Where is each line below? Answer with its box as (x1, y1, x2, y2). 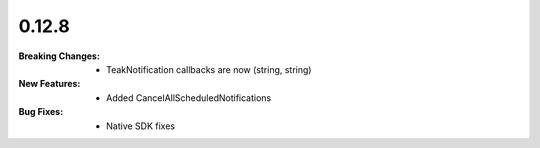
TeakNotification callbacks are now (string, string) (106, 63, 312, 75)
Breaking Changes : (18, 50, 100, 62)
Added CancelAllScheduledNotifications (106, 91, 272, 104)
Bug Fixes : (18, 106, 64, 118)
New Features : (18, 78, 81, 90)
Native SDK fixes (106, 120, 175, 132)
